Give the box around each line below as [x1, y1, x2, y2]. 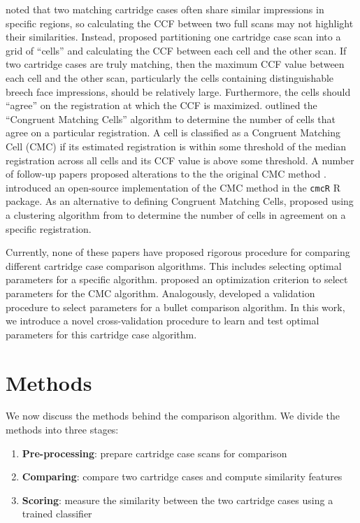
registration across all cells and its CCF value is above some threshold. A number [6, 152, 354, 167]
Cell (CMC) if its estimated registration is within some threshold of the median [6, 138, 347, 153]
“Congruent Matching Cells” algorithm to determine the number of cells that [6, 111, 336, 126]
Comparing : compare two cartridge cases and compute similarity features [22, 469, 343, 484]
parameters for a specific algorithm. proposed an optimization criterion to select [6, 272, 348, 287]
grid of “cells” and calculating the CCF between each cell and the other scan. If [6, 43, 347, 57]
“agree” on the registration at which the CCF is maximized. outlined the [6, 98, 317, 113]
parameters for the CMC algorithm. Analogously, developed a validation [6, 285, 315, 300]
